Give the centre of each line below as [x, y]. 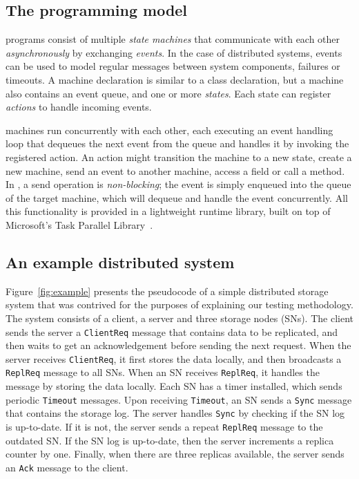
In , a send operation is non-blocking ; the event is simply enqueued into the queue [178, 184]
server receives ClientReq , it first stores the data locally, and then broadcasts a [174, 358]
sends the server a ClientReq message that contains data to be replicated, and [172, 331]
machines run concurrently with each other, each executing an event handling [169, 130]
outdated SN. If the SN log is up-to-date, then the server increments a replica [170, 440]
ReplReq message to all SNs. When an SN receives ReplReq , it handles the [163, 372]
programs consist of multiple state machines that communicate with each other [173, 39]
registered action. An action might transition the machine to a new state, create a [179, 157]
